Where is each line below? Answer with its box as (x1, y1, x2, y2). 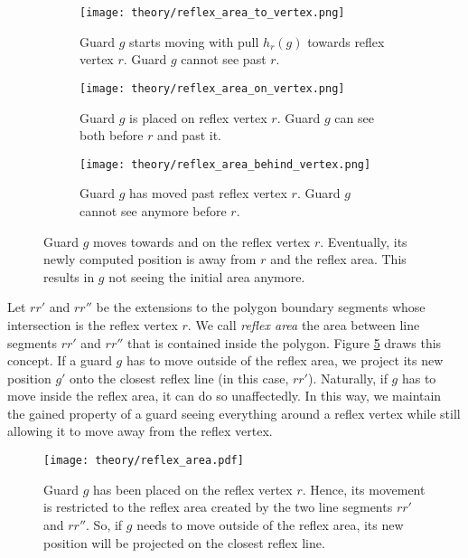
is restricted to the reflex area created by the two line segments (43, 497, 393, 516)
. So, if (86, 515, 123, 534)
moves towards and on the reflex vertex (93, 232, 311, 251)
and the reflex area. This (270, 250, 407, 269)
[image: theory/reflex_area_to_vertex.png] (80, 6, 345, 19)
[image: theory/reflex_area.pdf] (43, 454, 244, 468)
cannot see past (181, 50, 267, 69)
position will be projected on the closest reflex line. (43, 533, 325, 552)
